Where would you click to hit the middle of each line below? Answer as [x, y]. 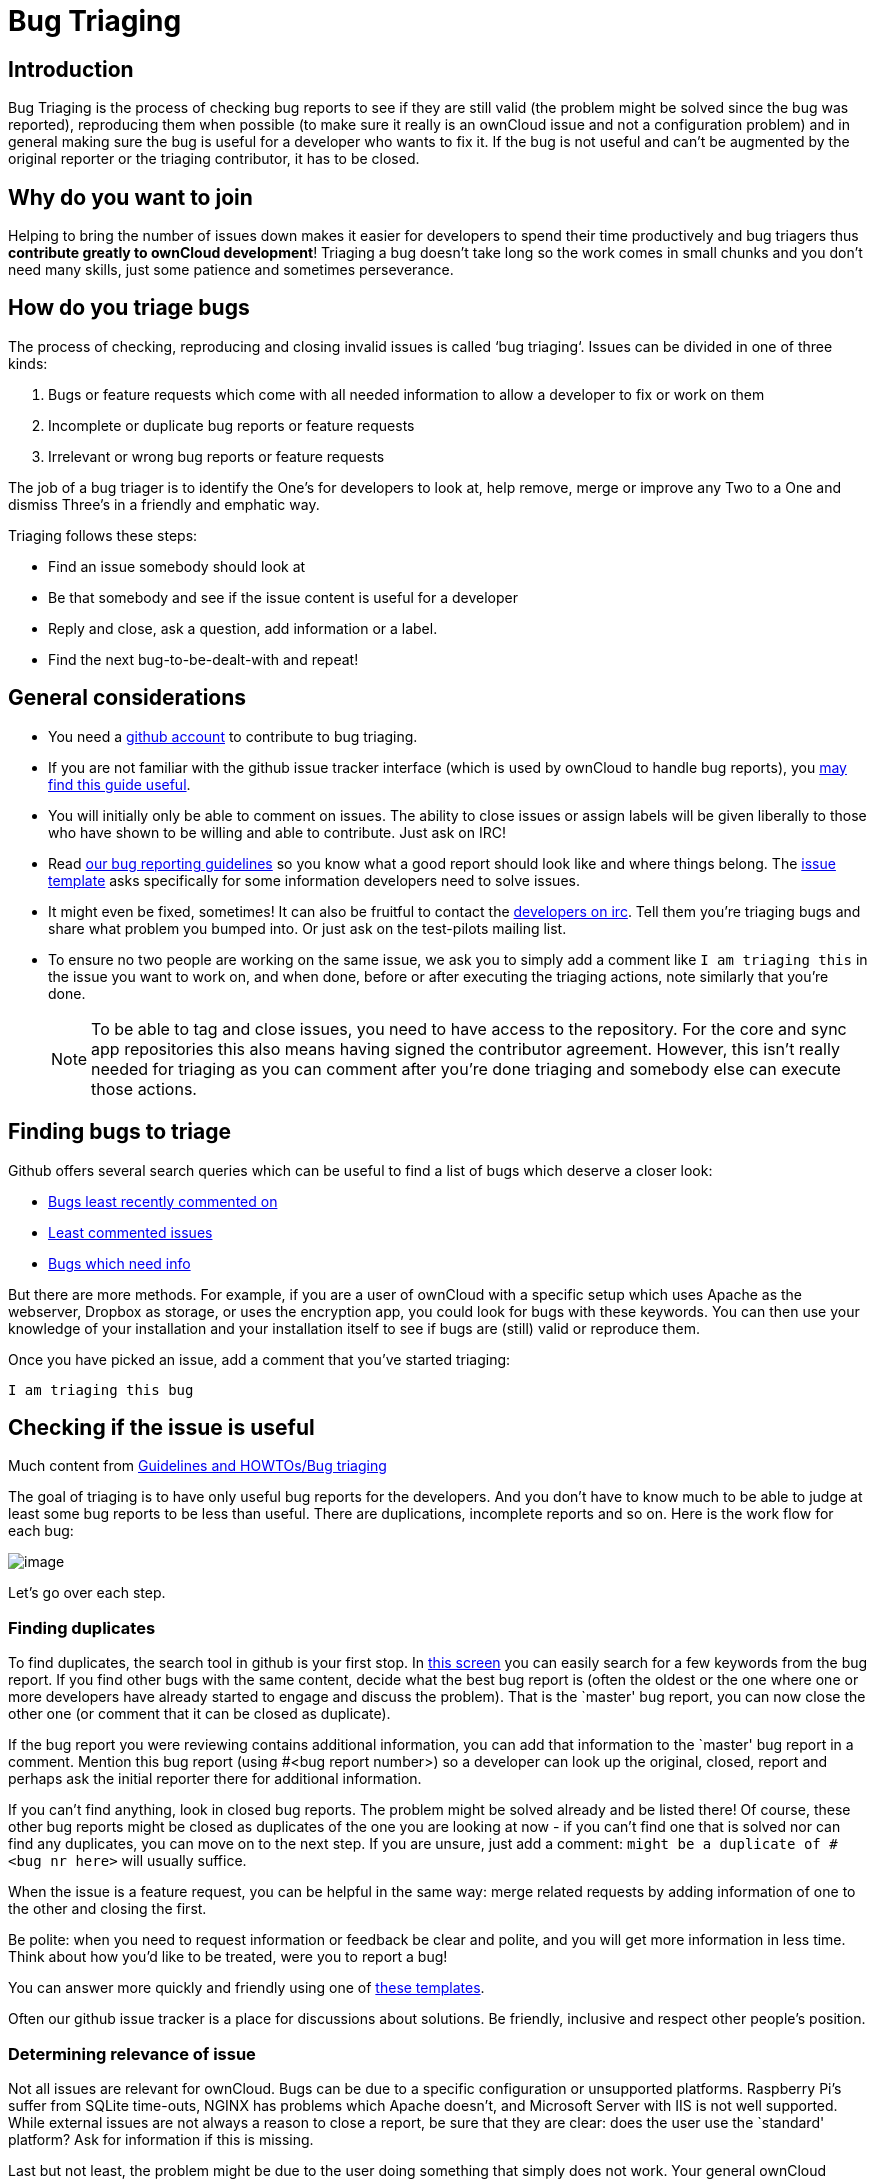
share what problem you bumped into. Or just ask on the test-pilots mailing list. [307, 928]
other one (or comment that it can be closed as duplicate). [199, 1714]
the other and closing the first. [107, 1909]
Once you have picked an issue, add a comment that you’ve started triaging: [259, 1359]
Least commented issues [130, 1232]
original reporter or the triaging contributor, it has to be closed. [214, 159]
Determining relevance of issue [132, 2053]
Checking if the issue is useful [161, 1427]
